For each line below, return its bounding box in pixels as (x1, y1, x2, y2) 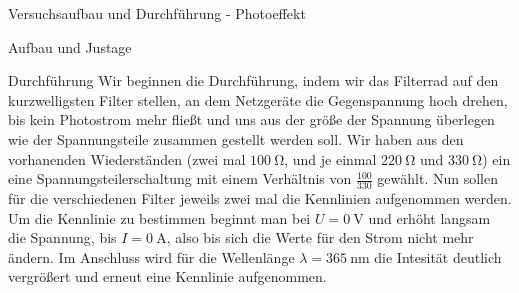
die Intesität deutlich (374, 246, 502, 267)
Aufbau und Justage (8, 36, 132, 57)
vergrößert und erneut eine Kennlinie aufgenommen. (8, 266, 327, 287)
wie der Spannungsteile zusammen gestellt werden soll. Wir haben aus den (8, 128, 464, 149)
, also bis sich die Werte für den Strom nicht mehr (166, 227, 474, 248)
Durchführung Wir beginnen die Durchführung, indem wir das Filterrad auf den (8, 70, 499, 91)
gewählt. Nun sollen (377, 168, 499, 189)
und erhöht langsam (368, 207, 491, 228)
